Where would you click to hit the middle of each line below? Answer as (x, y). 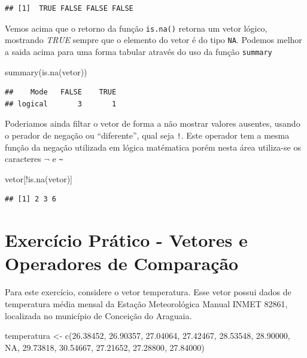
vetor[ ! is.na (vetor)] (39, 178)
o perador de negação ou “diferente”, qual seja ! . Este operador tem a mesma (147, 135)
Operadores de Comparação (122, 263)
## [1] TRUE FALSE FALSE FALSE (69, 8)
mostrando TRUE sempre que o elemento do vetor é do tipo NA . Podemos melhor (153, 40)
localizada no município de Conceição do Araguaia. (98, 315)
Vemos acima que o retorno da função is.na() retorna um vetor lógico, (136, 28)
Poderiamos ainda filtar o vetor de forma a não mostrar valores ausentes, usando (153, 123)
